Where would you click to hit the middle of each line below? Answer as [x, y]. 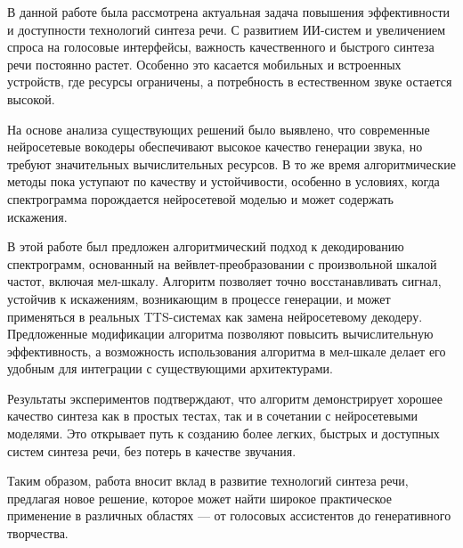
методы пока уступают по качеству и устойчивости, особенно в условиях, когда [223, 181]
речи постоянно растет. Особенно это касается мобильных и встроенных [204, 64]
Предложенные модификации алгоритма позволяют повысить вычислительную [220, 334]
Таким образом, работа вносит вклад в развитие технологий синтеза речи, [208, 481]
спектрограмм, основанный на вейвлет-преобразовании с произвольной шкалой [222, 263]
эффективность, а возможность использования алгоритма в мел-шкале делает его [227, 351]
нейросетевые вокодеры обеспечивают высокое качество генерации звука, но [215, 147]
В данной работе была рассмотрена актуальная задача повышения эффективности [229, 12]
